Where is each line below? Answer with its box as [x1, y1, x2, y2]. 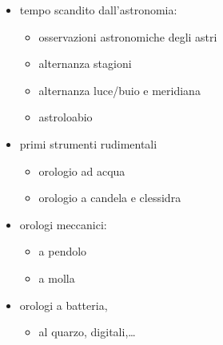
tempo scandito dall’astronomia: [19, 2, 177, 18]
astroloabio [38, 109, 93, 125]
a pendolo [38, 243, 87, 260]
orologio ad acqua [38, 162, 125, 179]
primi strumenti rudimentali [19, 135, 157, 152]
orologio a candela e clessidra [38, 189, 181, 206]
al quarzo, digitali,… [38, 323, 136, 340]
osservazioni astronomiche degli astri [38, 28, 217, 45]
